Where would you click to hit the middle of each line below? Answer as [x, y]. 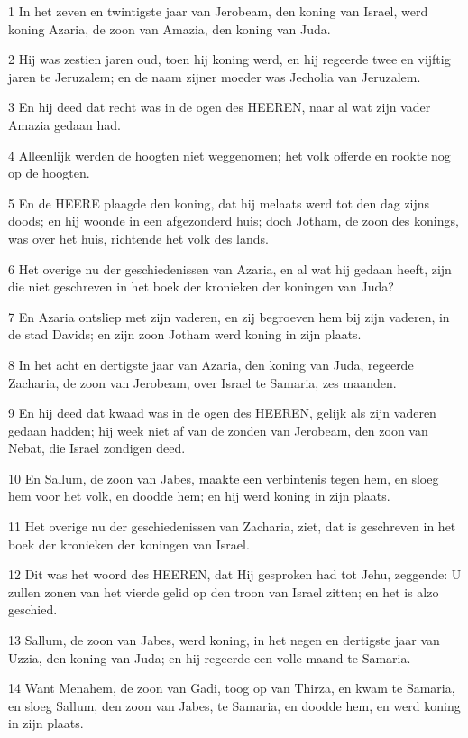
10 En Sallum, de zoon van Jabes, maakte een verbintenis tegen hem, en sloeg [224, 478]
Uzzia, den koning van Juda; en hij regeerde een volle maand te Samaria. [210, 657]
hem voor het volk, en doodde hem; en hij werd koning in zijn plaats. [199, 496]
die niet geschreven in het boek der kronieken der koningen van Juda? [201, 286]
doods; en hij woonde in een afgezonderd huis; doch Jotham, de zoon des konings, [234, 221]
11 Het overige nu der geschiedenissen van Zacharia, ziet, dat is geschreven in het [232, 526]
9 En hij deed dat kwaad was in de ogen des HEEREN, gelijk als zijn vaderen [222, 413]
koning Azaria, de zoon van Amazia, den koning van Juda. [170, 28]
